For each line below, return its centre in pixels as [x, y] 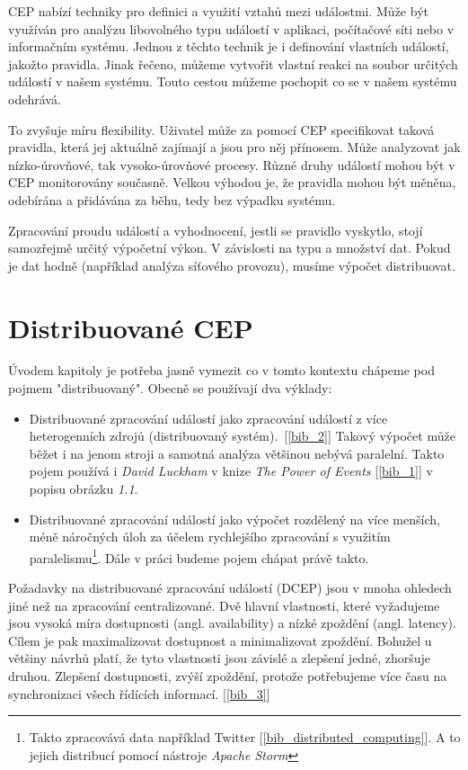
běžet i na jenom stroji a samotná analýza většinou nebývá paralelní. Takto [237, 453]
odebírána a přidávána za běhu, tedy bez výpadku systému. [172, 199]
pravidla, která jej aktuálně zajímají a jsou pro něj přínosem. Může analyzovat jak [234, 147]
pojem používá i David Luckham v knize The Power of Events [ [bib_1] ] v [231, 471]
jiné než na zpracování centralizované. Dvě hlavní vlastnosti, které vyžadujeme [224, 605]
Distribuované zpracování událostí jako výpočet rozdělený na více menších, [234, 519]
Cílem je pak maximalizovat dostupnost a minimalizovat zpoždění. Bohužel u [220, 640]
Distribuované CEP [131, 327]
